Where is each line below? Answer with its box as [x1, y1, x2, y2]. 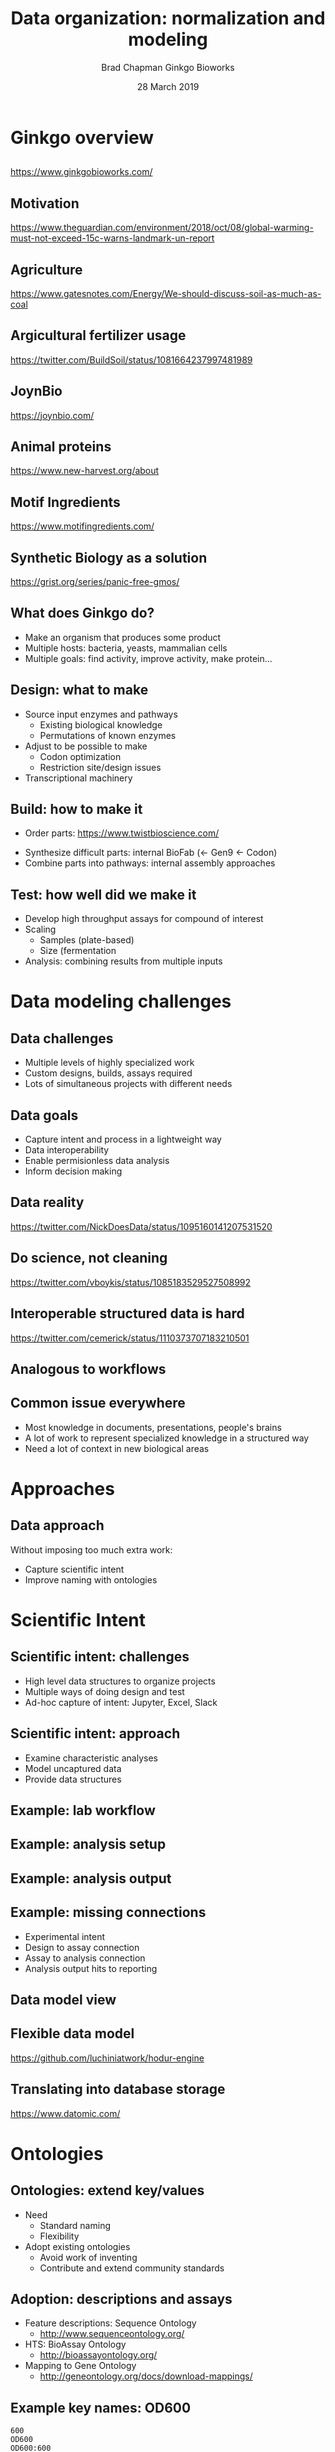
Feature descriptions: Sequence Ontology [24, 2317, 197, 2329]
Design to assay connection [24, 1941, 140, 1953]
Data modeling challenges [10, 990, 232, 1013]
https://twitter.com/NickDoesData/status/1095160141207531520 [10, 1220, 273, 1232]
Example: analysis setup [10, 1836, 167, 1853]
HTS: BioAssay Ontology [24, 2338, 127, 2351]
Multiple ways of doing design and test [24, 1685, 185, 1697]
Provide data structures [24, 1773, 122, 1785]
